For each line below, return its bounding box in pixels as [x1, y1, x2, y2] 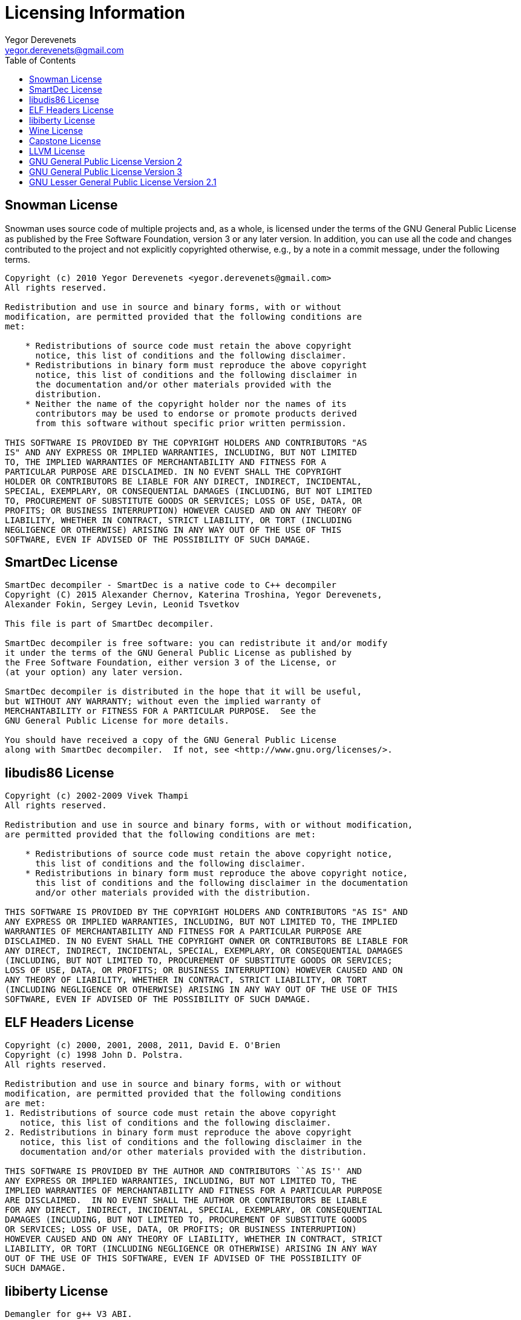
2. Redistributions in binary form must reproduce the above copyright [5, 1127, 352, 1138]
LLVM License [29, 145, 85, 156]
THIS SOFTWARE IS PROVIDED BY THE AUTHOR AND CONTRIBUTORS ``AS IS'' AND [5, 1166, 362, 1176]
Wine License [29, 125, 83, 136]
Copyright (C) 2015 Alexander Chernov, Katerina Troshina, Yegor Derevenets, [5, 590, 382, 600]
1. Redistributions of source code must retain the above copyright [5, 1108, 336, 1118]
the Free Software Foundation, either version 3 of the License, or [5, 658, 336, 668]
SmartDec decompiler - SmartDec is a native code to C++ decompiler [5, 580, 336, 590]
